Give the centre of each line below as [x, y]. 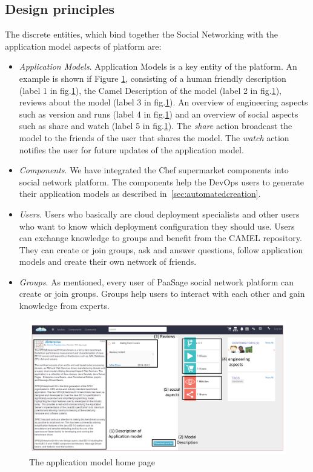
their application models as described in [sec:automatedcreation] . [140, 194]
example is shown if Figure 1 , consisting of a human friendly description [153, 78]
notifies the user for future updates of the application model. [131, 149]
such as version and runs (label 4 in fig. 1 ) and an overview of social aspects [159, 114]
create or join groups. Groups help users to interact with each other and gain [162, 294]
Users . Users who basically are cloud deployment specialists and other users [159, 214]
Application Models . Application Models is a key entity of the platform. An [158, 66]
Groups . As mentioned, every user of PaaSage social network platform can [156, 281]
